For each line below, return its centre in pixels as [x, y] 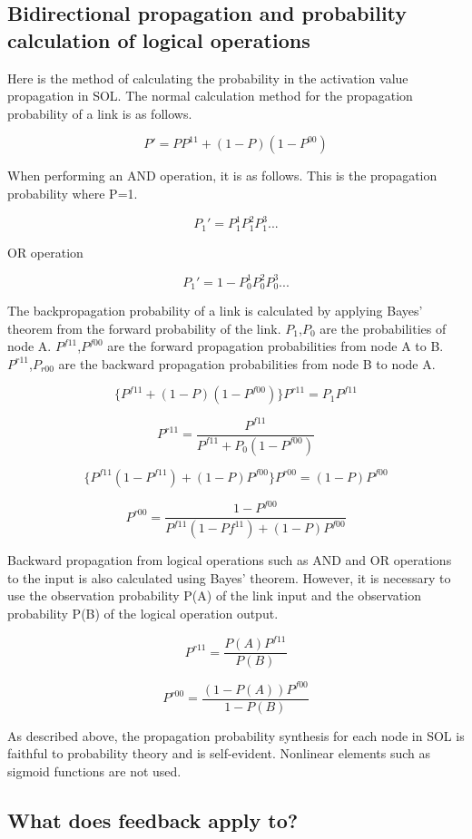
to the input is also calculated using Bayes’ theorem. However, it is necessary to [229, 577]
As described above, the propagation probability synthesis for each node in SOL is [236, 735]
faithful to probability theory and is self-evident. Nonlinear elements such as [219, 753]
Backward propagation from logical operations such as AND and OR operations [230, 560]
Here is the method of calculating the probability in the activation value [208, 78]
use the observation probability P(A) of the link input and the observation [214, 595]
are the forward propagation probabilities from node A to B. [275, 346]
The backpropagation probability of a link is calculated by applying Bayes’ [215, 311]
